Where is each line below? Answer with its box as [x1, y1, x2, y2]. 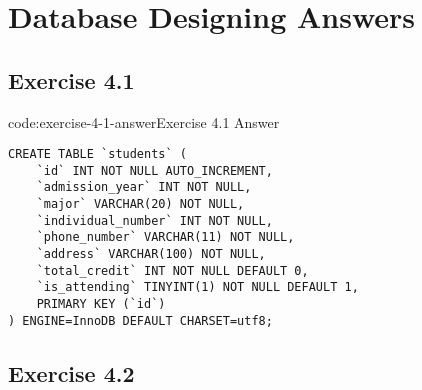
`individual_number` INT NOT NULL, [36, 213, 273, 228]
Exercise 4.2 [8, 357, 135, 388]
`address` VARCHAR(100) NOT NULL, [36, 247, 266, 262]
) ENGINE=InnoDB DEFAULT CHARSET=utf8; [8, 313, 273, 328]
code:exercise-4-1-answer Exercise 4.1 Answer [8, 111, 280, 132]
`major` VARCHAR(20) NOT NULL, [36, 197, 245, 212]
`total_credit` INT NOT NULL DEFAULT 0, [36, 263, 309, 278]
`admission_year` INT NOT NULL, [36, 180, 252, 195]
